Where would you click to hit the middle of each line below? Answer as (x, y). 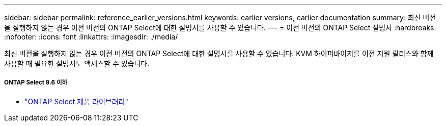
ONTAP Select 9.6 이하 (36, 83)
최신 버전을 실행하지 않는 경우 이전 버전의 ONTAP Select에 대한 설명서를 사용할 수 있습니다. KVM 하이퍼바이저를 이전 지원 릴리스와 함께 (219, 53)
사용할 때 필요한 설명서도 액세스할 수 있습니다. (77, 64)
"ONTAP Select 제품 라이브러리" (76, 101)
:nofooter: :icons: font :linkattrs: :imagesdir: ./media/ (91, 37)
